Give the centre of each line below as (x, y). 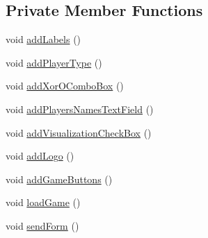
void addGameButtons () (59, 179)
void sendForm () (42, 225)
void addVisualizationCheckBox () (79, 132)
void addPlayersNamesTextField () (80, 109)
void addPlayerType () (54, 62)
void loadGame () (43, 202)
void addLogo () (40, 156)
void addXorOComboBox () (65, 86)
